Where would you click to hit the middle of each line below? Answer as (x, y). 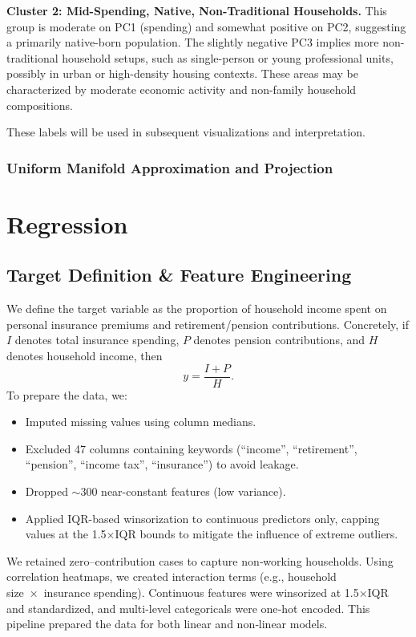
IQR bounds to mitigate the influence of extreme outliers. (256, 534)
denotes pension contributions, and (279, 340)
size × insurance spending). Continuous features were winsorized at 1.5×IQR (198, 592)
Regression (67, 223)
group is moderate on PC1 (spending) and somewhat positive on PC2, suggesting (206, 26)
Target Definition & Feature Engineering (179, 275)
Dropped (46, 491)
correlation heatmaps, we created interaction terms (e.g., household (172, 576)
